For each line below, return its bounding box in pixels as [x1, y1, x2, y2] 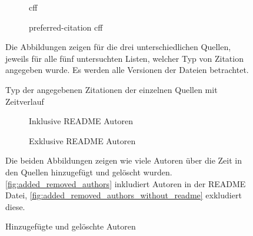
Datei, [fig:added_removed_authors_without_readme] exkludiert [5, 189, 242, 201]
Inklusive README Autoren [29, 115, 134, 127]
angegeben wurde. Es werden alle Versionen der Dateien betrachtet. [5, 64, 249, 76]
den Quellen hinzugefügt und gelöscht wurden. [5, 165, 172, 178]
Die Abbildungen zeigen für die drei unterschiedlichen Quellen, [5, 41, 231, 53]
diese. [5, 200, 25, 212]
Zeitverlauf [5, 95, 44, 107]
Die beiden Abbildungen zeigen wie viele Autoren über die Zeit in [5, 154, 242, 167]
